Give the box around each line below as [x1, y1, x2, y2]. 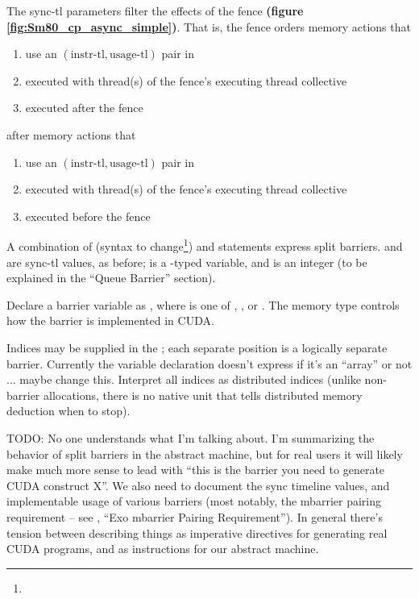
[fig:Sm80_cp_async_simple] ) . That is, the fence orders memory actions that [6, 18, 411, 35]
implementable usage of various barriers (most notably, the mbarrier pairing [6, 493, 381, 510]
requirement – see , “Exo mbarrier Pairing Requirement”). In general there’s [6, 508, 383, 525]
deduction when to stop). [6, 402, 131, 419]
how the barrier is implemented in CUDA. [6, 312, 214, 329]
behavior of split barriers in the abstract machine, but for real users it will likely [6, 445, 403, 462]
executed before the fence [25, 207, 151, 224]
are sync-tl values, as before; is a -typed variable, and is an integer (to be [6, 253, 367, 270]
